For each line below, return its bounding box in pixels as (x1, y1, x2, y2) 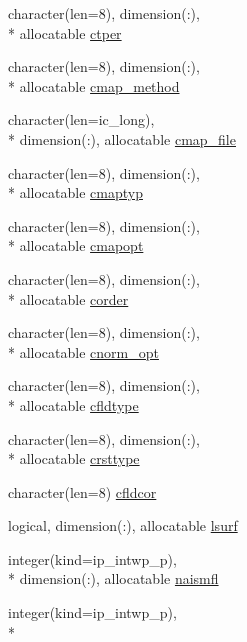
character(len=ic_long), (8, 109, 155, 130)
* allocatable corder (8, 288, 129, 309)
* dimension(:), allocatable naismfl (8, 568, 219, 589)
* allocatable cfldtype (8, 394, 139, 415)
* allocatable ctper (8, 22, 122, 43)
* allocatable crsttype (8, 448, 140, 469)
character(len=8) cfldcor (8, 481, 157, 502)
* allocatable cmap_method (8, 75, 180, 96)
